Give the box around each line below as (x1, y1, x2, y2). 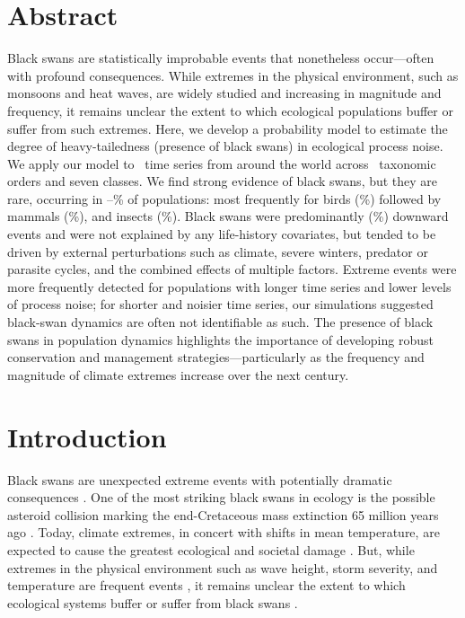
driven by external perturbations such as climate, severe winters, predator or (7, 242, 428, 260)
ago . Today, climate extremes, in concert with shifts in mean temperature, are (7, 523, 440, 542)
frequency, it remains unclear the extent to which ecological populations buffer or (7, 101, 453, 119)
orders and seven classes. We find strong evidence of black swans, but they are (7, 172, 438, 190)
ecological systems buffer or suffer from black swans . (7, 593, 298, 612)
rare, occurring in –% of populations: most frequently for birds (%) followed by (7, 189, 442, 207)
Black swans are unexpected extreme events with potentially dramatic (7, 470, 392, 489)
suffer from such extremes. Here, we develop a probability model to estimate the (7, 119, 448, 137)
